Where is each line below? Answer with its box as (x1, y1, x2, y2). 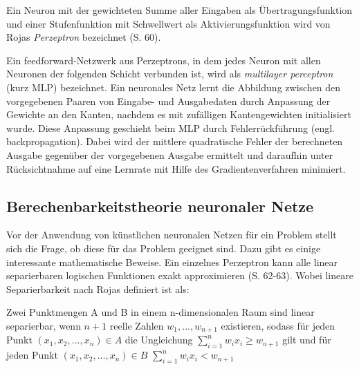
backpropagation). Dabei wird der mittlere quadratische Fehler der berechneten (6, 134, 343, 149)
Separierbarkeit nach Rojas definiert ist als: (6, 281, 190, 296)
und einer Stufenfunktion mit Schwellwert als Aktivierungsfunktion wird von (6, 16, 331, 30)
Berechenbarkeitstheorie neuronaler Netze (6, 195, 314, 216)
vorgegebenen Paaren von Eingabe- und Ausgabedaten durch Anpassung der (6, 93, 331, 108)
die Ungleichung (125, 332, 193, 347)
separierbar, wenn (6, 318, 81, 332)
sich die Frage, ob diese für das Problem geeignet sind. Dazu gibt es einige (6, 240, 321, 255)
